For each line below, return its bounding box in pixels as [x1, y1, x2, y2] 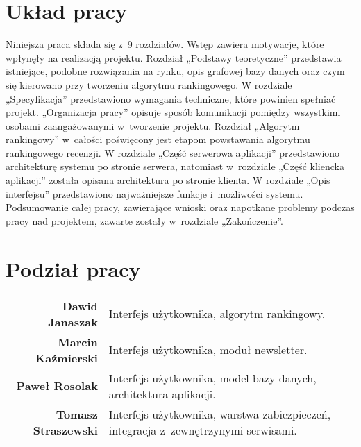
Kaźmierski [35, 349, 98, 366]
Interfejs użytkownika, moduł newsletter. [108, 341, 308, 358]
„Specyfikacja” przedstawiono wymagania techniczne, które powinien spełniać [6, 91, 336, 106]
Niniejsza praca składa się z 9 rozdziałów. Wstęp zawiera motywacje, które [6, 37, 324, 51]
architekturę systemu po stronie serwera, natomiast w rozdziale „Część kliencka [6, 159, 344, 174]
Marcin [58, 333, 98, 350]
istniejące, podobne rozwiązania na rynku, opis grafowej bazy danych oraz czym [6, 64, 345, 78]
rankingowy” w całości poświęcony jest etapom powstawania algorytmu [6, 132, 310, 146]
